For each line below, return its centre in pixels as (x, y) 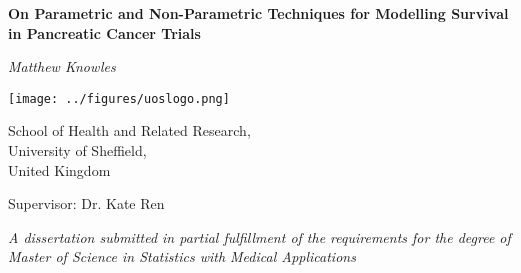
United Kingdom (59, 169)
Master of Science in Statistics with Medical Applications (182, 256)
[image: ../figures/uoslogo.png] (119, 98)
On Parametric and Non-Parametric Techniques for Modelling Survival (258, 13)
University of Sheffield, (77, 150)
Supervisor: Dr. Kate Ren (86, 203)
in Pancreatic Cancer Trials (104, 32)
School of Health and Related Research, (129, 130)
